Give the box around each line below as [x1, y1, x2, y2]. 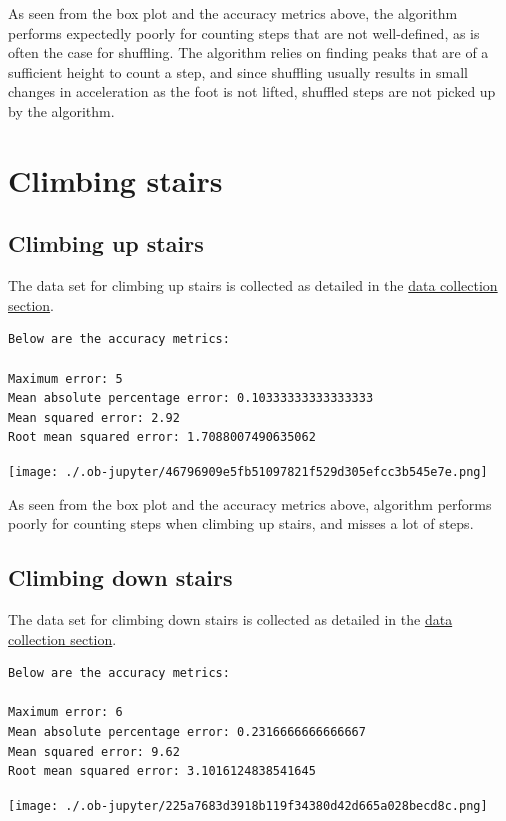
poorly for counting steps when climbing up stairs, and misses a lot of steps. [8, 513, 474, 534]
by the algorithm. [8, 100, 115, 121]
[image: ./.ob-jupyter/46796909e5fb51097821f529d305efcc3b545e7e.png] [8, 464, 488, 479]
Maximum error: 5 [8, 371, 123, 386]
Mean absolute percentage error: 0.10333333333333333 [8, 391, 374, 406]
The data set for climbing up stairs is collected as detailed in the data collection [8, 275, 498, 296]
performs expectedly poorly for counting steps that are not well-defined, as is [8, 22, 480, 43]
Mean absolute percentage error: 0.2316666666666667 [8, 724, 366, 739]
